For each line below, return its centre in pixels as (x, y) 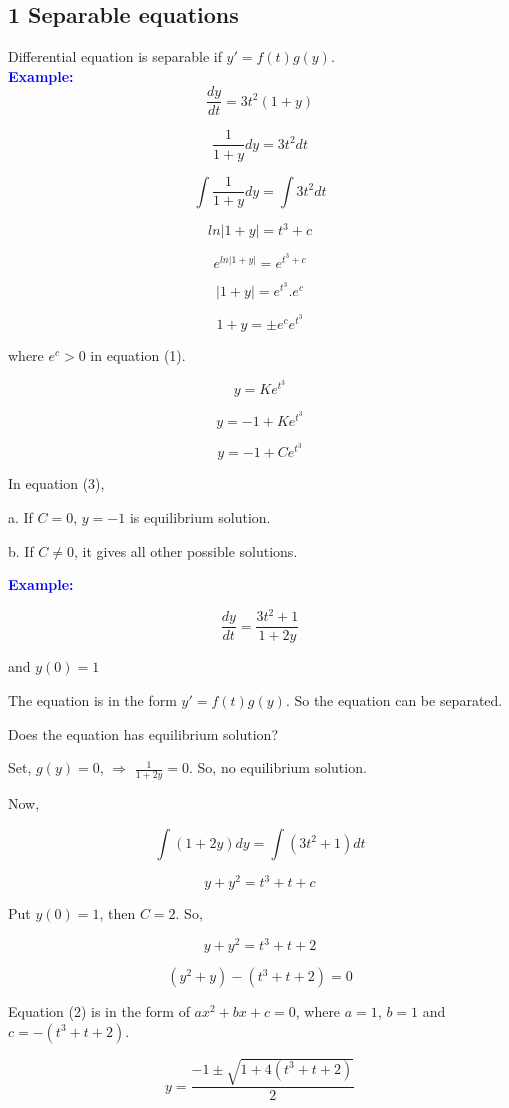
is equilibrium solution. (200, 517)
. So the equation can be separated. (394, 699)
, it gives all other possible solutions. (186, 550)
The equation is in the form (92, 699)
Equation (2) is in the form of (99, 1011)
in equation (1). (138, 354)
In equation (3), (56, 483)
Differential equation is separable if (115, 56)
